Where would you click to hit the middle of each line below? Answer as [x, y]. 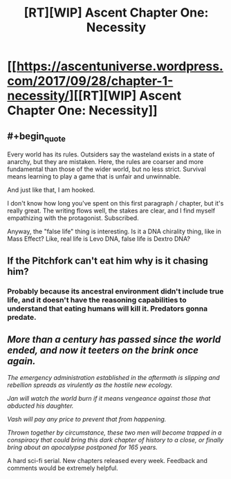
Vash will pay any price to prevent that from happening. [87, 419]
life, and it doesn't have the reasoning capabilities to [97, 300]
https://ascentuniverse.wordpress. [120, 66]
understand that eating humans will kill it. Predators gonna [108, 308]
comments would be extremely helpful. [63, 468]
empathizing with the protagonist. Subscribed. [73, 218]
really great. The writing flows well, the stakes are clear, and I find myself [111, 211]
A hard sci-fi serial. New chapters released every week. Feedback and [107, 461]
